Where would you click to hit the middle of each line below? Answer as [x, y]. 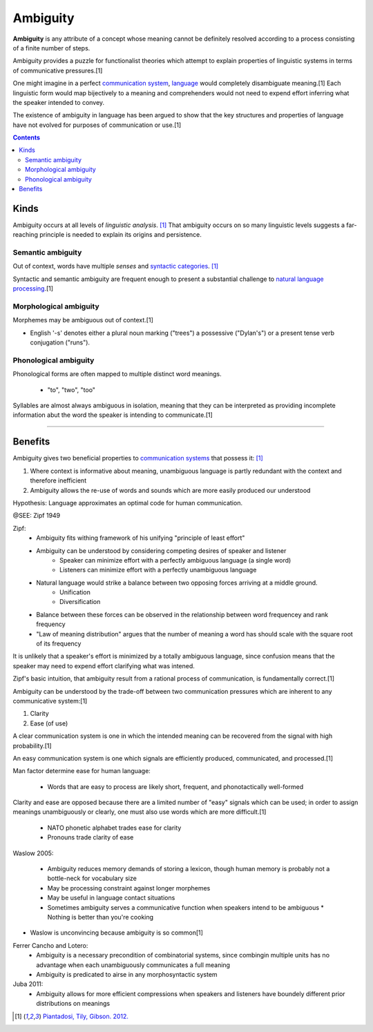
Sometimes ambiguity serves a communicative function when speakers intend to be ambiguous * [186, 907]
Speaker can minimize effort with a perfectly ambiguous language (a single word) [175, 560]
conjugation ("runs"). [60, 342]
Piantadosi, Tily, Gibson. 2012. [86, 1016]
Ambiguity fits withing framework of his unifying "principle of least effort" [141, 538]
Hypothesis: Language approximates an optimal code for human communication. [128, 503]
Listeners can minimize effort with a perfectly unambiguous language [158, 570]
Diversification [80, 602]
